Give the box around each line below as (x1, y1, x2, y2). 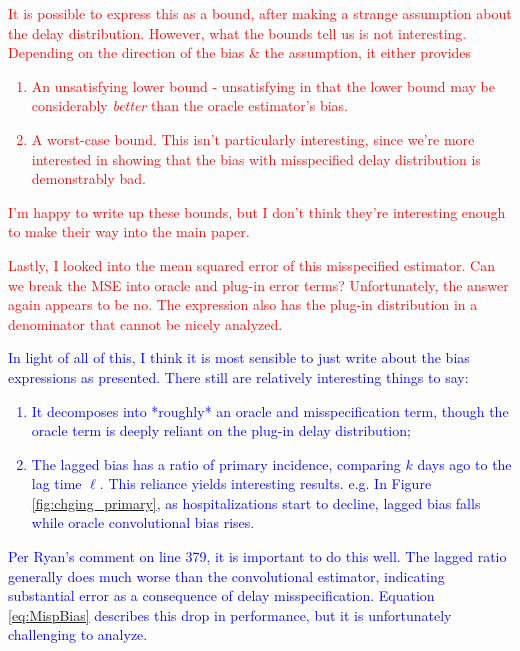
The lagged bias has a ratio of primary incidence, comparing (31, 453, 401, 474)
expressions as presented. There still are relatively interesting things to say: (8, 366, 469, 387)
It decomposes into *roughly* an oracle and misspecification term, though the (31, 400, 509, 421)
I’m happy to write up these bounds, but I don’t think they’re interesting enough (8, 201, 506, 222)
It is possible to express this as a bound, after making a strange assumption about (8, 3, 512, 23)
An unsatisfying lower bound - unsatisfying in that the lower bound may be (31, 75, 496, 96)
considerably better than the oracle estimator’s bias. (31, 95, 348, 116)
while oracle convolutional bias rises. (31, 512, 255, 533)
